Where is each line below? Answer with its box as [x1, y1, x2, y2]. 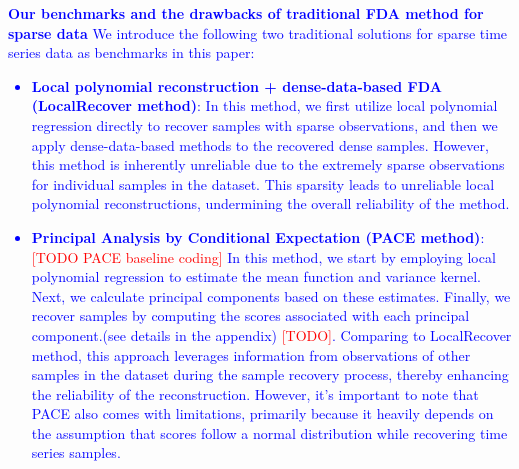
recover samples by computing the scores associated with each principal [31, 305, 470, 326]
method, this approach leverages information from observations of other [31, 344, 471, 365]
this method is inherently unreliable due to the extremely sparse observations [31, 154, 505, 175]
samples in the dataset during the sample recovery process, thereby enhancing [31, 364, 509, 385]
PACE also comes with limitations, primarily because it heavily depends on [31, 403, 494, 424]
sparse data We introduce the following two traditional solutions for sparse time [8, 22, 508, 43]
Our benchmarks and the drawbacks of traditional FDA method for [8, 3, 484, 23]
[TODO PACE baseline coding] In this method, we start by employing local [31, 246, 496, 267]
